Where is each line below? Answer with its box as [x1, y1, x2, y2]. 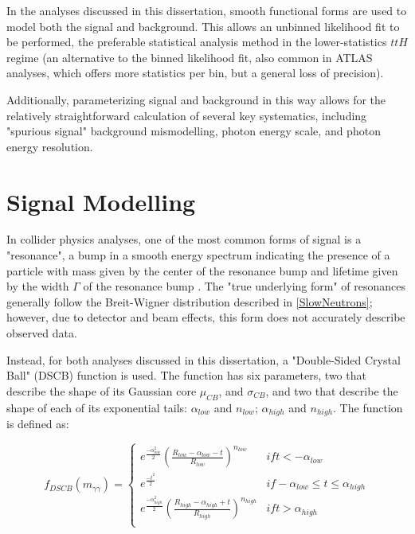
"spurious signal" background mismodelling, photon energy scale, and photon [6, 123, 381, 139]
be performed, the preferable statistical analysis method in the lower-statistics [6, 33, 387, 50]
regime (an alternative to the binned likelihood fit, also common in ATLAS [6, 49, 373, 65]
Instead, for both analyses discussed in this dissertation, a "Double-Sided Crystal [6, 351, 401, 368]
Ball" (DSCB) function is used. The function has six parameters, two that [6, 367, 366, 384]
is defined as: [6, 415, 69, 432]
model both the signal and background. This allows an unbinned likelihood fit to [6, 18, 400, 34]
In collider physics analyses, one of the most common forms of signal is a [6, 231, 362, 248]
